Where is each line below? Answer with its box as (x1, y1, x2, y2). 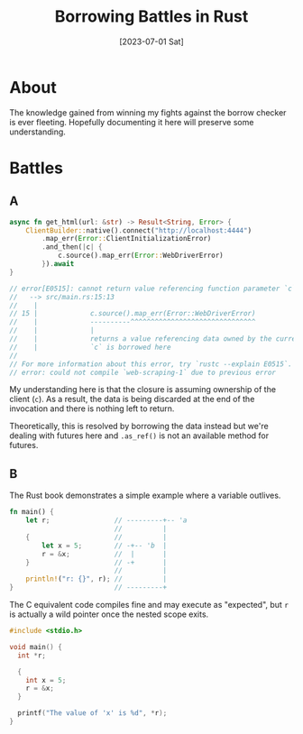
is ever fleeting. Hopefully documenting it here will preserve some (9, 116, 254, 127)
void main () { (9, 642, 63, 651)
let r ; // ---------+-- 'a (25, 516, 188, 525)
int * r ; (17, 651, 47, 660)
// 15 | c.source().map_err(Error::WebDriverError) (9, 309, 256, 318)
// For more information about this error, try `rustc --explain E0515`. (9, 359, 293, 369)
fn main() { (9, 508, 54, 517)
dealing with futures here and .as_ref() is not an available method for (9, 430, 270, 441)
